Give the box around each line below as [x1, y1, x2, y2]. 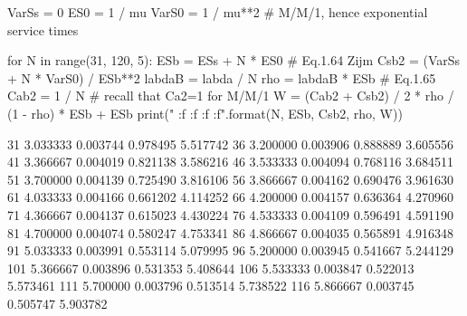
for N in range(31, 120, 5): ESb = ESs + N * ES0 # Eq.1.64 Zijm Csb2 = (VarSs [7, 51, 461, 70]
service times [7, 20, 79, 39]
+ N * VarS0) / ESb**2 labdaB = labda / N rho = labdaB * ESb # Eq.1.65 [7, 68, 436, 87]
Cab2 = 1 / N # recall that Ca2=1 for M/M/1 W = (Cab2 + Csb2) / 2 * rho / [7, 86, 454, 105]
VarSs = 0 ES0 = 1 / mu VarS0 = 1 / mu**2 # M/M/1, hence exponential [7, 3, 428, 21]
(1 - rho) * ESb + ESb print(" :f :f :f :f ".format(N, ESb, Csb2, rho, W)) [7, 103, 403, 122]
